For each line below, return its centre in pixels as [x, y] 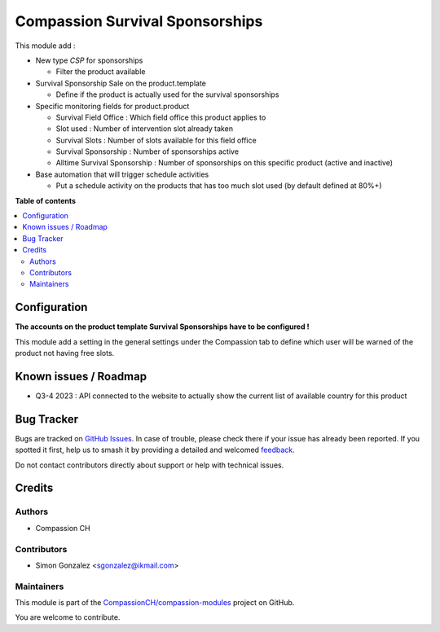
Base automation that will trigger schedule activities [122, 174]
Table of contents [46, 200]
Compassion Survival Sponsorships [139, 21]
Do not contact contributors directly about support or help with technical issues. [150, 465]
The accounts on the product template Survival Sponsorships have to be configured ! [162, 327]
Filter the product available [101, 72]
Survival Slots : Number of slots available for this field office [156, 140]
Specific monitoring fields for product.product [112, 106]
